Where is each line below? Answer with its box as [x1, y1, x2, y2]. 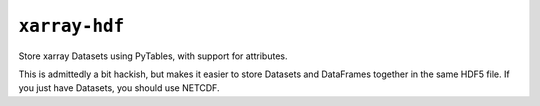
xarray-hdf [18, 15, 125, 37]
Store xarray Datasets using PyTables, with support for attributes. [18, 50, 288, 62]
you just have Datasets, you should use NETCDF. [18, 82, 220, 94]
